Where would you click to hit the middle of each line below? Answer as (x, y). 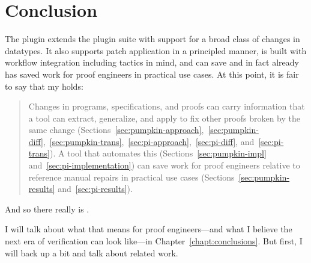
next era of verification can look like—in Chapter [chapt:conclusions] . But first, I (154, 241)
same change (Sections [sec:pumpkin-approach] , (116, 130)
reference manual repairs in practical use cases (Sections (131, 177)
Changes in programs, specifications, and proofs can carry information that (167, 106)
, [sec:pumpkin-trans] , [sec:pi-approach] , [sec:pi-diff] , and (149, 141)
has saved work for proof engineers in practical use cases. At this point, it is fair (152, 74)
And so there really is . (47, 209)
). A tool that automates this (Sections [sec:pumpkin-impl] (158, 153)
